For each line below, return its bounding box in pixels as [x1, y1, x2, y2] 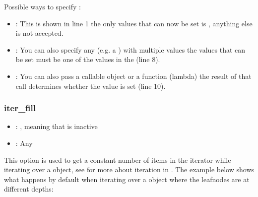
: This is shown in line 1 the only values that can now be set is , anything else [15, 18, 253, 28]
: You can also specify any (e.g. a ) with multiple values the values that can [15, 44, 246, 55]
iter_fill [4, 102, 36, 114]
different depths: [4, 184, 54, 194]
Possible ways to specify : [4, 1, 81, 11]
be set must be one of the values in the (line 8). [15, 54, 160, 65]
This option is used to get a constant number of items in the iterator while [4, 154, 231, 165]
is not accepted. [15, 28, 64, 38]
